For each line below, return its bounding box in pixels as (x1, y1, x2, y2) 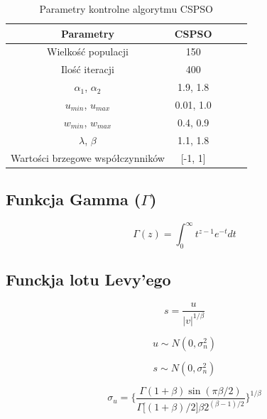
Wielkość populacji (47, 44, 129, 59)
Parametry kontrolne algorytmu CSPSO (39, 1, 213, 16)
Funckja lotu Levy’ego (6, 268, 171, 290)
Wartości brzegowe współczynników (11, 150, 165, 165)
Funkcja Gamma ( (6, 187, 141, 209)
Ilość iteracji (61, 62, 114, 77)
